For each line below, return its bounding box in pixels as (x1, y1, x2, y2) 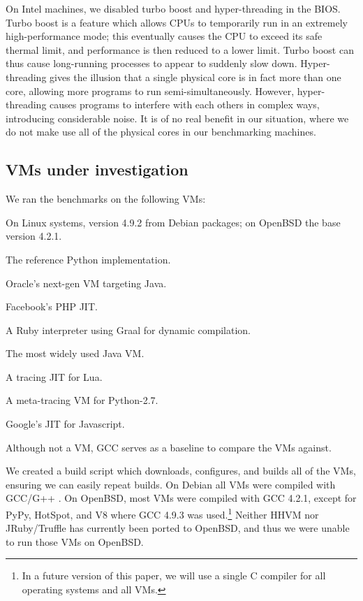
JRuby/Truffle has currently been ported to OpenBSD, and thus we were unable (6, 521, 350, 535)
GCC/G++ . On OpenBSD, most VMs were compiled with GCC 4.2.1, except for (6, 491, 357, 505)
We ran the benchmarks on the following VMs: (6, 191, 206, 206)
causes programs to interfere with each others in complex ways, (50, 97, 320, 112)
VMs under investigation (6, 159, 188, 180)
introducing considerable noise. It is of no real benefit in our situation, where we (6, 110, 349, 125)
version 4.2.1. (6, 229, 62, 243)
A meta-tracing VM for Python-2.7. (6, 393, 158, 407)
